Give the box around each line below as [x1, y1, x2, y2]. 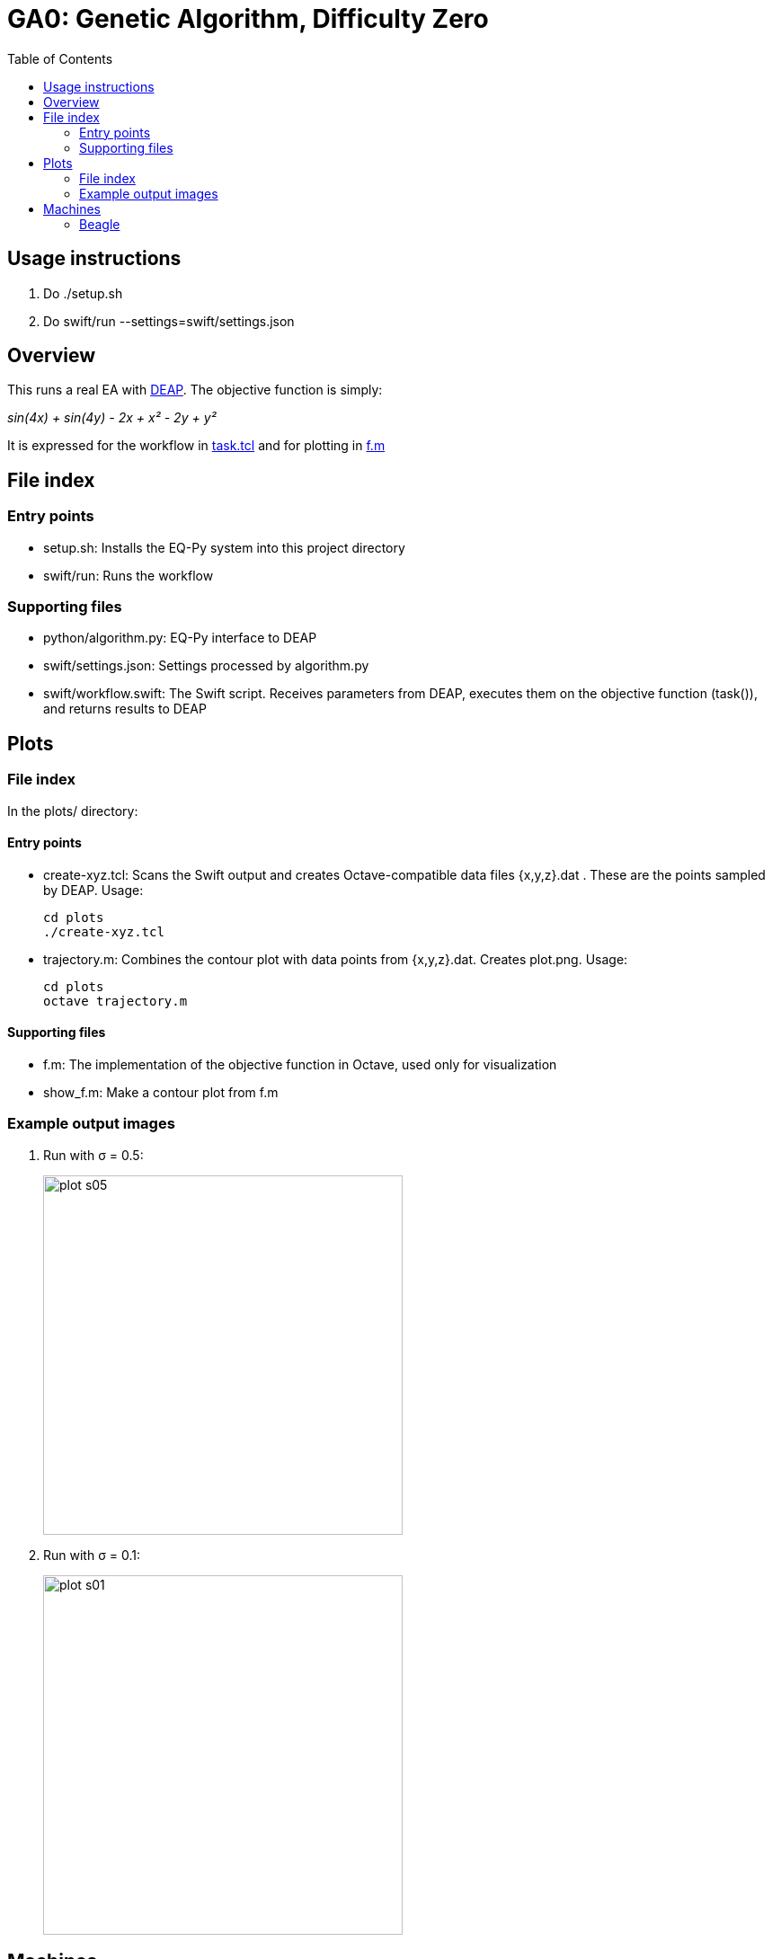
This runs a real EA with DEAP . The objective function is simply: [7, 382, 383, 398]
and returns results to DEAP [43, 701, 207, 717]
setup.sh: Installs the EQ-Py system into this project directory [43, 539, 405, 555]
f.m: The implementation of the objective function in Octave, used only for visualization [43, 1057, 557, 1073]
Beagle [79, 216, 120, 232]
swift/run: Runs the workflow [43, 567, 214, 583]
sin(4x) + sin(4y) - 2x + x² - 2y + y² [7, 410, 217, 426]
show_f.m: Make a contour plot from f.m [43, 1085, 279, 1101]
